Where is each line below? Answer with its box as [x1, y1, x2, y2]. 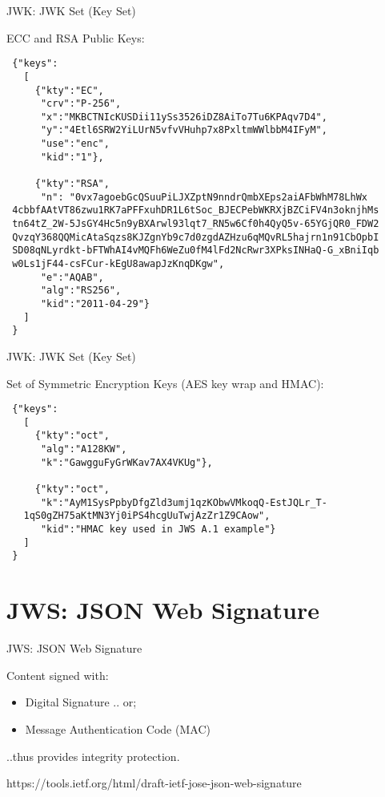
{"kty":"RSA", [34, 178, 110, 190]
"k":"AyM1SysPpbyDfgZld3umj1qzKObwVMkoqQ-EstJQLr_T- [40, 496, 327, 508]
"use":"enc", [40, 138, 110, 150]
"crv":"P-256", [40, 98, 122, 110]
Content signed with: [6, 666, 109, 683]
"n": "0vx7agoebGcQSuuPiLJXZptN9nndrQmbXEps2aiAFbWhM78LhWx [40, 191, 368, 203]
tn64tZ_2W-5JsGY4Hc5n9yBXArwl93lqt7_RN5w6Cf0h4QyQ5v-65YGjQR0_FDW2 [12, 218, 379, 230]
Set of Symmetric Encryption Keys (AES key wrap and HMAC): [6, 374, 324, 391]
